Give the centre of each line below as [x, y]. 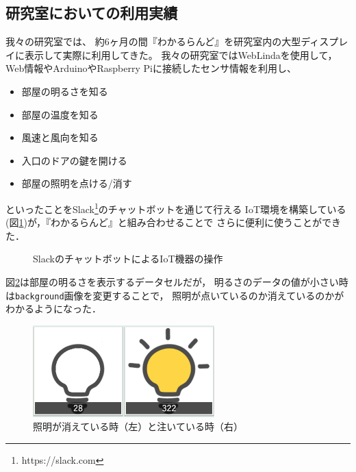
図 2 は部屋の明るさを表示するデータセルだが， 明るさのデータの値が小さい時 [177, 281]
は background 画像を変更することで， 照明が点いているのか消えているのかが [175, 295]
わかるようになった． [53, 309]
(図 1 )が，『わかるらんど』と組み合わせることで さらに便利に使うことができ [173, 222]
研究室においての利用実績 [92, 13]
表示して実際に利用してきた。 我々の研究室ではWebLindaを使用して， [181, 54]
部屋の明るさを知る [65, 91]
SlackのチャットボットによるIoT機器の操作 [128, 259]
